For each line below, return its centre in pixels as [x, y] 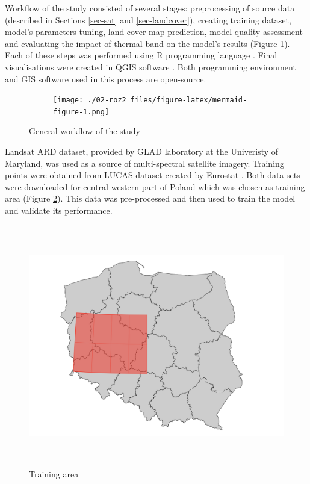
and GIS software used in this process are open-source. [106, 79]
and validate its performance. [59, 210]
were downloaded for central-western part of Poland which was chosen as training [155, 186]
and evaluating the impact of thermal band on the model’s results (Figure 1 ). [147, 43]
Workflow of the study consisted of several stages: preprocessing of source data [150, 8]
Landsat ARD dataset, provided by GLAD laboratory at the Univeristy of [142, 151]
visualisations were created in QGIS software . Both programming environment [150, 67]
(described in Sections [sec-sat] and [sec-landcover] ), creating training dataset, [148, 20]
